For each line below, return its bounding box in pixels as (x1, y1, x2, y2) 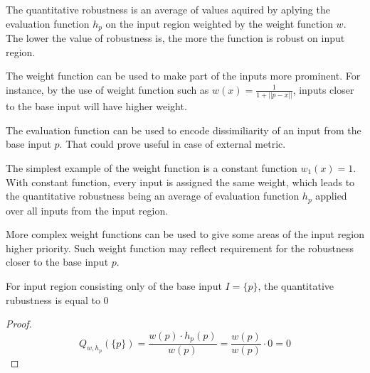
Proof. (6, 316, 32, 331)
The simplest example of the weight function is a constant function (6, 160, 297, 175)
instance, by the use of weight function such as (6, 82, 209, 97)
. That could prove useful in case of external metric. (59, 136, 286, 151)
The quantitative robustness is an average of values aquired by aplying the (6, 2, 330, 16)
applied (315, 188, 347, 203)
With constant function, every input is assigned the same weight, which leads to (6, 174, 355, 189)
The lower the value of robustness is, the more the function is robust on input (6, 31, 345, 45)
